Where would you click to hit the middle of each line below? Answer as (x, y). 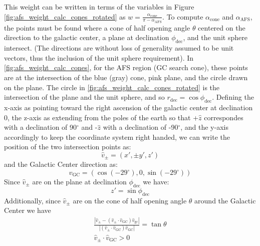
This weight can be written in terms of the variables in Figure (99, 7)
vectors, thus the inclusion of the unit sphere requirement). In (99, 57)
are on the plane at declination (79, 181)
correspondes (224, 117)
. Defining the (233, 97)
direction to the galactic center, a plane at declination (87, 37)
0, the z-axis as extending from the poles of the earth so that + (101, 117)
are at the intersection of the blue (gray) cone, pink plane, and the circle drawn (126, 77)
